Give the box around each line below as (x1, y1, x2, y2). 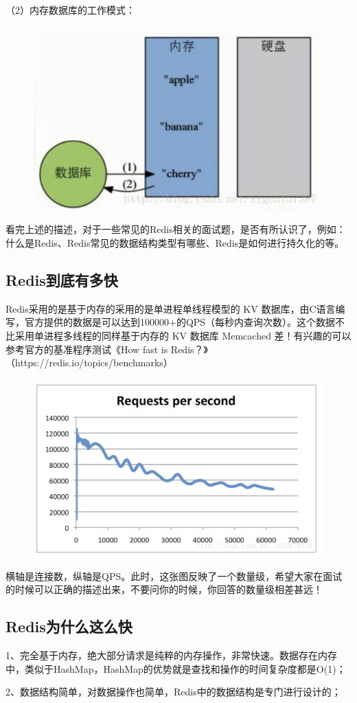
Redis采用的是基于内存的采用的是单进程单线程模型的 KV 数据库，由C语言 (5, 301, 336, 315)
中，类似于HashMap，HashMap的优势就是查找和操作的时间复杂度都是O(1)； (5, 661, 346, 676)
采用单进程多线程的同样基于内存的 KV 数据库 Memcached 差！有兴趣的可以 (14, 328, 352, 342)
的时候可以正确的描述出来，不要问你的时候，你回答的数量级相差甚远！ (5, 582, 323, 596)
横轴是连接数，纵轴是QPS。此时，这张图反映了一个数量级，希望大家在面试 (5, 568, 343, 583)
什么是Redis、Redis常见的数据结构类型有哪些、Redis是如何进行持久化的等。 (5, 235, 345, 249)
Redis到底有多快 (5, 269, 118, 290)
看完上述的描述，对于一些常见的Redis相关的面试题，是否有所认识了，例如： (5, 222, 346, 236)
